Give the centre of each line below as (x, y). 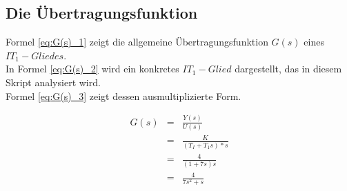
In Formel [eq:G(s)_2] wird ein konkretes (92, 69)
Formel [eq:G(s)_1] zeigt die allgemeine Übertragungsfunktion (137, 42)
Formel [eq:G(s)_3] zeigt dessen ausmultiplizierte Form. (123, 95)
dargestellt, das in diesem (288, 69)
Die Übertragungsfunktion (102, 13)
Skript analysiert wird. (53, 82)
